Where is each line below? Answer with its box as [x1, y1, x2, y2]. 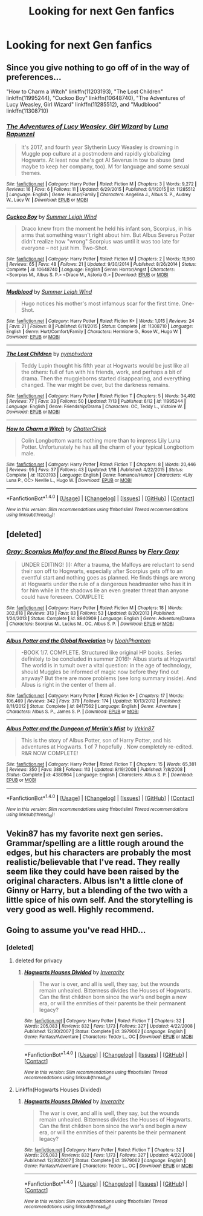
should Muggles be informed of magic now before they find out [21, 668, 179, 675]
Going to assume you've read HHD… [6, 925, 146, 935]
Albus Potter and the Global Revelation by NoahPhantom [6, 637, 151, 644]
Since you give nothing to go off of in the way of [6, 62, 190, 73]
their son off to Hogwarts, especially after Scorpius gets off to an [21, 567, 183, 575]
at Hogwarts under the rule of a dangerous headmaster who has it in [21, 580, 192, 587]
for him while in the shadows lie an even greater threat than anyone [21, 586, 189, 594]
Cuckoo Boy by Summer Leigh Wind [6, 213, 97, 220]
